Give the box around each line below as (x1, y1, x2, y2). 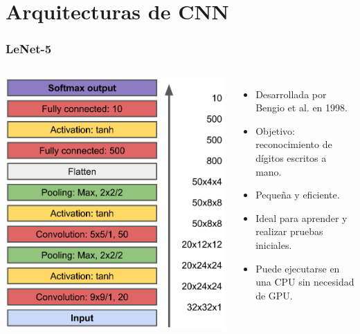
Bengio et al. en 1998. (255, 100, 348, 115)
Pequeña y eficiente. (255, 187, 340, 202)
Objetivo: (255, 123, 295, 138)
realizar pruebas (255, 224, 323, 239)
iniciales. (255, 237, 292, 252)
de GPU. (255, 288, 293, 302)
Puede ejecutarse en (255, 261, 340, 275)
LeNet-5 (6, 40, 52, 57)
